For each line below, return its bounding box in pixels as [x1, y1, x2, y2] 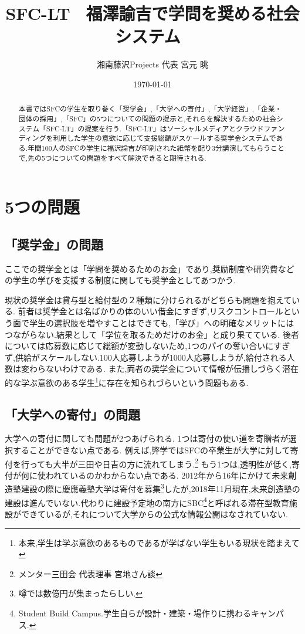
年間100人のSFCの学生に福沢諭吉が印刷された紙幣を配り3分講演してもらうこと [27, 143, 284, 152]
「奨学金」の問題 [5, 235, 103, 253]
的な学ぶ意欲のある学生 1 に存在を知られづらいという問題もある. [5, 374, 249, 388]
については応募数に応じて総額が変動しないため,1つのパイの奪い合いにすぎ [5, 340, 290, 352]
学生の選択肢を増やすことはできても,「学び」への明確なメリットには [29, 317, 294, 328]
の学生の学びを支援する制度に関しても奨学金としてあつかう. [5, 274, 236, 286]
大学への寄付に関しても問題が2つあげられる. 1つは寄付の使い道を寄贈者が [5, 432, 289, 445]
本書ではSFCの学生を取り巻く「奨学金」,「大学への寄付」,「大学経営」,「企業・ [18, 104, 282, 114]
